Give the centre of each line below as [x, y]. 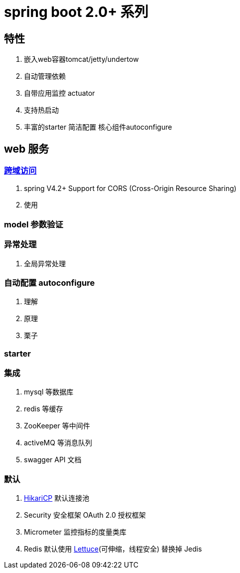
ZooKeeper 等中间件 [57, 426]
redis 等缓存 [44, 409]
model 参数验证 [34, 224]
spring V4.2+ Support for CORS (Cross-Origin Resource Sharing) [130, 189]
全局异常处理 [45, 263]
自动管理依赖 [45, 76]
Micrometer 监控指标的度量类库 [75, 532]
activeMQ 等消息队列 [58, 443]
